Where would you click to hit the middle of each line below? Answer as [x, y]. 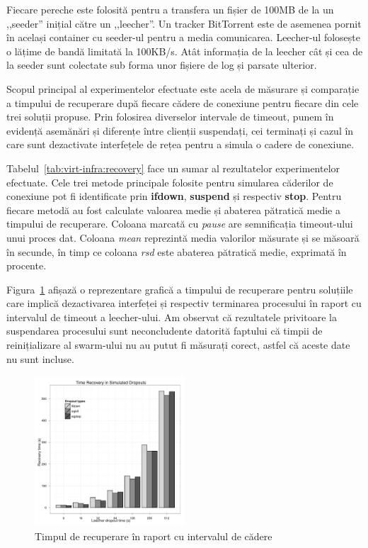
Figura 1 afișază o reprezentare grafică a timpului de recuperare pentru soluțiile [180, 289]
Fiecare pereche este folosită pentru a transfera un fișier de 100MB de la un [170, 9]
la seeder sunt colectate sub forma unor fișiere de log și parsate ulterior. [162, 65]
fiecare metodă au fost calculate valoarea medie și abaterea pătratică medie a [173, 209]
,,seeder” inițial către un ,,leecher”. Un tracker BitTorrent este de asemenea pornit [184, 23]
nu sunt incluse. [40, 358]
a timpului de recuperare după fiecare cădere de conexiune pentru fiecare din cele [183, 102]
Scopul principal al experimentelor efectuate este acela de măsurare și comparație [183, 88]
